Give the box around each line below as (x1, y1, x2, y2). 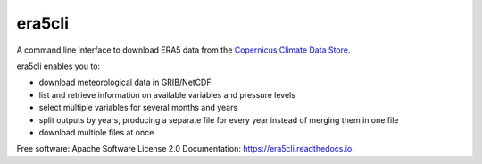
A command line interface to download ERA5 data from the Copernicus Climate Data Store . (16, 45, 351, 55)
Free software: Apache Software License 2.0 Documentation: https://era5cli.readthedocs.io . (16, 143, 354, 154)
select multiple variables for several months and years (38, 102, 238, 113)
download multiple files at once (38, 127, 154, 137)
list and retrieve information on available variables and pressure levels (38, 89, 296, 100)
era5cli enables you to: (16, 61, 101, 71)
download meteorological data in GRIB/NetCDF (38, 77, 212, 88)
